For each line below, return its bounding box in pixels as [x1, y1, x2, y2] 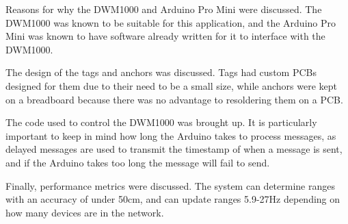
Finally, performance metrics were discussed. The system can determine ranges [5, 178, 335, 192]
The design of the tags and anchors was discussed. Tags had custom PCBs [5, 65, 317, 79]
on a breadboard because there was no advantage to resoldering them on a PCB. [5, 92, 343, 106]
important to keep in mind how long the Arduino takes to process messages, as [5, 128, 336, 142]
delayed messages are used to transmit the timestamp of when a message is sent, [5, 142, 343, 156]
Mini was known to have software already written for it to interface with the [5, 29, 325, 43]
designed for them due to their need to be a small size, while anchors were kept [5, 78, 337, 92]
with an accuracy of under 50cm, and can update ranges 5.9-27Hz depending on [5, 192, 340, 206]
